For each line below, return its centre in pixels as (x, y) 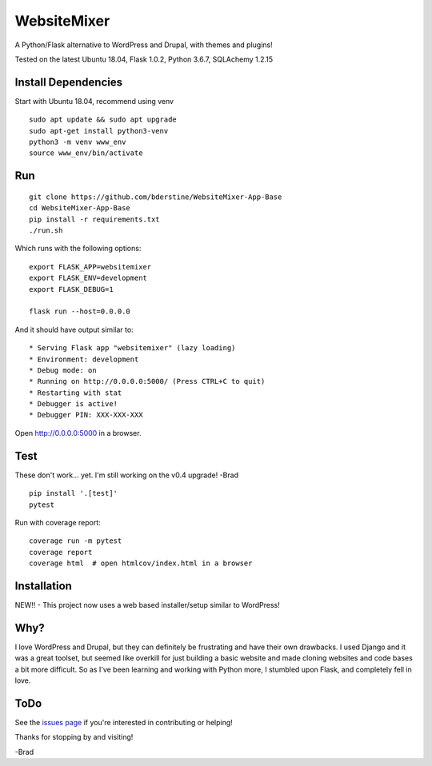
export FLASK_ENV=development (88, 278)
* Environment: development (84, 359)
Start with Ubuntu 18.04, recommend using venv (94, 101)
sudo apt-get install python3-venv (99, 131)
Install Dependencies (69, 82)
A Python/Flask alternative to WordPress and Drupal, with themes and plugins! (144, 45)
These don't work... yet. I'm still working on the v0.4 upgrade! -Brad (127, 475)
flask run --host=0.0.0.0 (80, 311)
